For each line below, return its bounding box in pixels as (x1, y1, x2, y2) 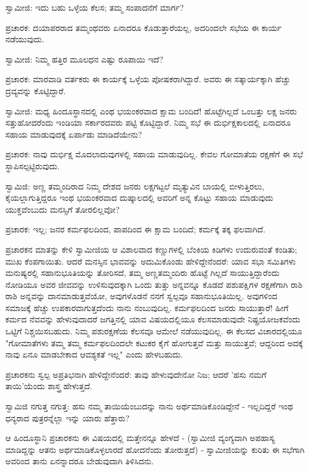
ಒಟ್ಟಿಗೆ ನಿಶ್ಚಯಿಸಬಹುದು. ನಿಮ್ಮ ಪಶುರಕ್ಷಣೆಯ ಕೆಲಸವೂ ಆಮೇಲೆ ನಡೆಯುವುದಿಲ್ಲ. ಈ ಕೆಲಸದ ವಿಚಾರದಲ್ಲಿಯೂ (5, 325, 302, 337)
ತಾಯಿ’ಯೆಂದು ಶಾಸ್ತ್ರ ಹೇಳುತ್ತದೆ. (5, 380, 92, 392)
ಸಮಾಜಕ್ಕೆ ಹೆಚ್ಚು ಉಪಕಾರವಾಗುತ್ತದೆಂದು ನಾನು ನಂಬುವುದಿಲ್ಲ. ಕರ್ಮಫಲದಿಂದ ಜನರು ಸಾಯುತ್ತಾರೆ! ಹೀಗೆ (5, 301, 289, 313)
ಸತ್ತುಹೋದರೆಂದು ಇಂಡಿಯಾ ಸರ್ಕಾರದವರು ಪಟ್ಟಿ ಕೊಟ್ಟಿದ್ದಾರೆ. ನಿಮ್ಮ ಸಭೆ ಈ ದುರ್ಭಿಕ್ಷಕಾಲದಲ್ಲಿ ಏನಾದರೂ (5, 116, 291, 129)
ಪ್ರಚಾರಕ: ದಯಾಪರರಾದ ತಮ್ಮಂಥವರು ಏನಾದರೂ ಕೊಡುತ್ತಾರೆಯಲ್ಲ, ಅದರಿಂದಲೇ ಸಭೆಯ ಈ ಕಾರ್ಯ (5, 21, 282, 33)
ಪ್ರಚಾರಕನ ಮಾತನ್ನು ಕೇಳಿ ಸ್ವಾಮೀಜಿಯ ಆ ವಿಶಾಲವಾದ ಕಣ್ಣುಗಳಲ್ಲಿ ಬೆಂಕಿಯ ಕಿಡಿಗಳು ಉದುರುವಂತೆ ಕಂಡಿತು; (5, 243, 298, 255)
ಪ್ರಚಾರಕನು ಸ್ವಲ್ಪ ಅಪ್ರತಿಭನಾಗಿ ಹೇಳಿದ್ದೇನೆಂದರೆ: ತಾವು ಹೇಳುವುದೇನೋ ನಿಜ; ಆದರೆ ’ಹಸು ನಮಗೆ (5, 368, 267, 380)
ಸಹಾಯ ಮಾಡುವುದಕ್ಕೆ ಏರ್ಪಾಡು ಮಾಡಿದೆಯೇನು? (5, 128, 142, 140)
